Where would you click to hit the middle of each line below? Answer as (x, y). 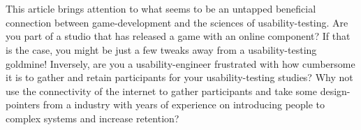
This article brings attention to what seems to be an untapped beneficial (161, 9)
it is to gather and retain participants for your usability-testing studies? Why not (179, 77)
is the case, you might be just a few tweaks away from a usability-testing (161, 49)
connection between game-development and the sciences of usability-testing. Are (177, 22)
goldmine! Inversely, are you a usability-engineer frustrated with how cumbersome (180, 63)
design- (335, 91)
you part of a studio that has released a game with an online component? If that (178, 36)
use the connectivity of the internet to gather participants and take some (161, 91)
